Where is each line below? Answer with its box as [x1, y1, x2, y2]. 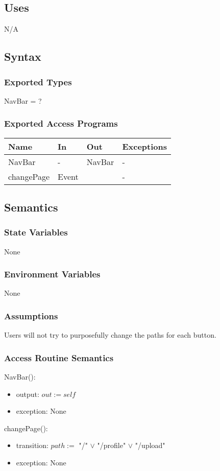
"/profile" [97, 440, 126, 451]
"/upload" [135, 440, 165, 451]
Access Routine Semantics [4, 351, 114, 364]
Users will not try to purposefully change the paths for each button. [4, 329, 216, 340]
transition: [16, 440, 48, 451]
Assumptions [4, 309, 58, 322]
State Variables [4, 226, 68, 239]
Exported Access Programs [4, 117, 118, 130]
